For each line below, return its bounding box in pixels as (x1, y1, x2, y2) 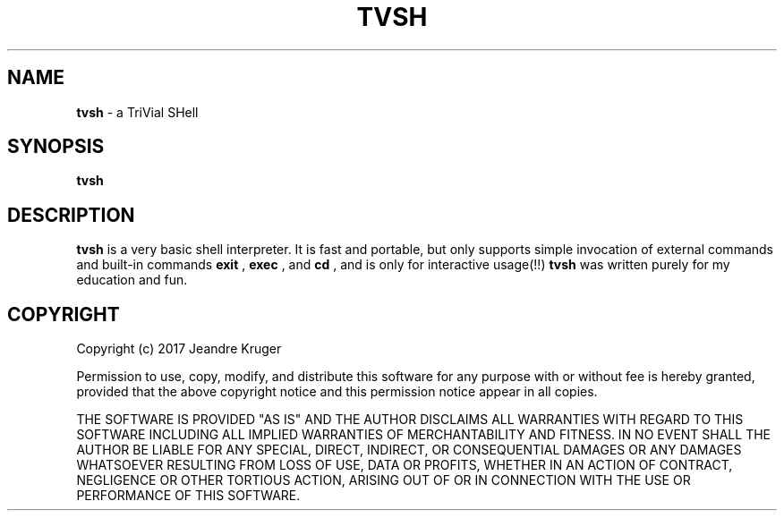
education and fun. (76, 272, 188, 288)
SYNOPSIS (7, 135, 105, 158)
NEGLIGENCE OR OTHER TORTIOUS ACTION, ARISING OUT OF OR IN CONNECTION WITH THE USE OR (76, 472, 691, 488)
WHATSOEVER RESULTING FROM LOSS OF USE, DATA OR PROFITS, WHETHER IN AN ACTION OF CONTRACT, (76, 457, 733, 473)
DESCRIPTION (7, 203, 135, 226)
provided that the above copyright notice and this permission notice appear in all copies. (76, 384, 598, 400)
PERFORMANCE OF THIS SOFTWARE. (76, 488, 301, 504)
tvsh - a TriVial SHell (76, 104, 199, 120)
